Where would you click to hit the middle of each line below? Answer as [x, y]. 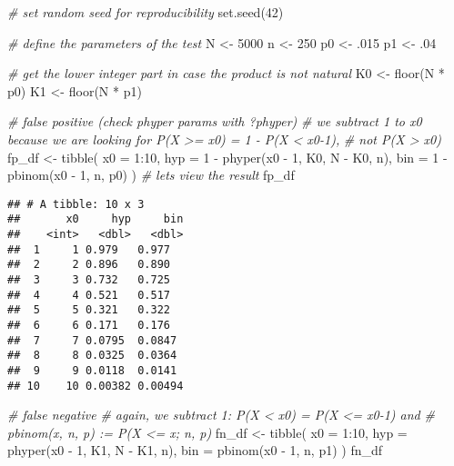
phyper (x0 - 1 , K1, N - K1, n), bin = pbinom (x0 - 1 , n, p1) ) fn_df [195, 450]
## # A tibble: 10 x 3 [76, 204]
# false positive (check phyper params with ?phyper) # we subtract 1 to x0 [215, 121]
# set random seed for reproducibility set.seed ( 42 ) [146, 12]
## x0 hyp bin [96, 219]
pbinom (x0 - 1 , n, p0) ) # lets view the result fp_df [151, 175]
